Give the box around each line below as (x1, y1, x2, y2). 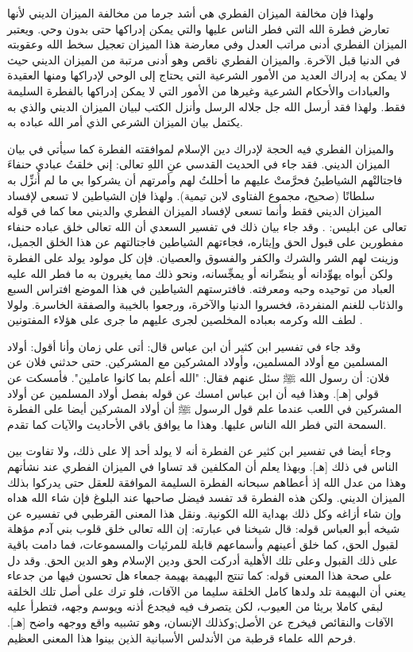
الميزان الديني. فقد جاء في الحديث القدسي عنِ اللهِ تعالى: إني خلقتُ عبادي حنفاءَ (7, 156, 390, 172)
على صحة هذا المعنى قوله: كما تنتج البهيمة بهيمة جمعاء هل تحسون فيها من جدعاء (7, 567, 392, 584)
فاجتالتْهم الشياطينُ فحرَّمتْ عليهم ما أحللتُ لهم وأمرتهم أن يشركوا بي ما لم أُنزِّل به (7, 171, 403, 187)
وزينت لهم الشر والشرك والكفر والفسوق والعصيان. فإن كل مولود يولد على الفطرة (7, 249, 399, 265)
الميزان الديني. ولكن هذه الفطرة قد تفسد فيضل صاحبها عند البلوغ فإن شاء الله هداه (7, 489, 405, 506)
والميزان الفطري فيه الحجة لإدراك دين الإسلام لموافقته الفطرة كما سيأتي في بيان (7, 140, 395, 156)
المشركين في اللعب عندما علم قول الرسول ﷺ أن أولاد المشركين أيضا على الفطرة (7, 400, 402, 417)
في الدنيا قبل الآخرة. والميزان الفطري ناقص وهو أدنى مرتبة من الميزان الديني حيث (7, 51, 400, 68)
